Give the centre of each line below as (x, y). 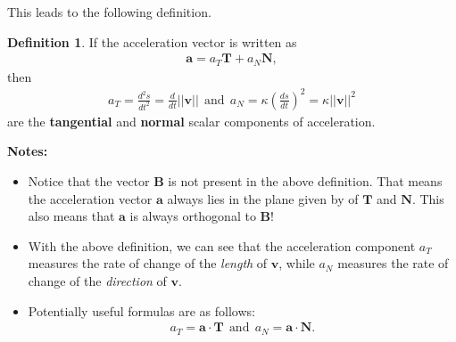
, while (297, 263)
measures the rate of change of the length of (148, 263)
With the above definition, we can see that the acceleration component (222, 245)
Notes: (28, 151)
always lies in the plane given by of (263, 198)
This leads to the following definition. (109, 12)
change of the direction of (97, 280)
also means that (71, 216)
